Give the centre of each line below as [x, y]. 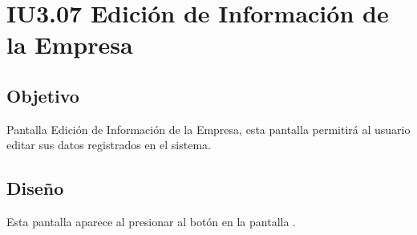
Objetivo [43, 95]
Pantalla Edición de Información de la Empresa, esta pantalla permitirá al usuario [208, 129]
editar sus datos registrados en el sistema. [109, 145]
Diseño [35, 188]
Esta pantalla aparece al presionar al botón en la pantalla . [151, 222]
